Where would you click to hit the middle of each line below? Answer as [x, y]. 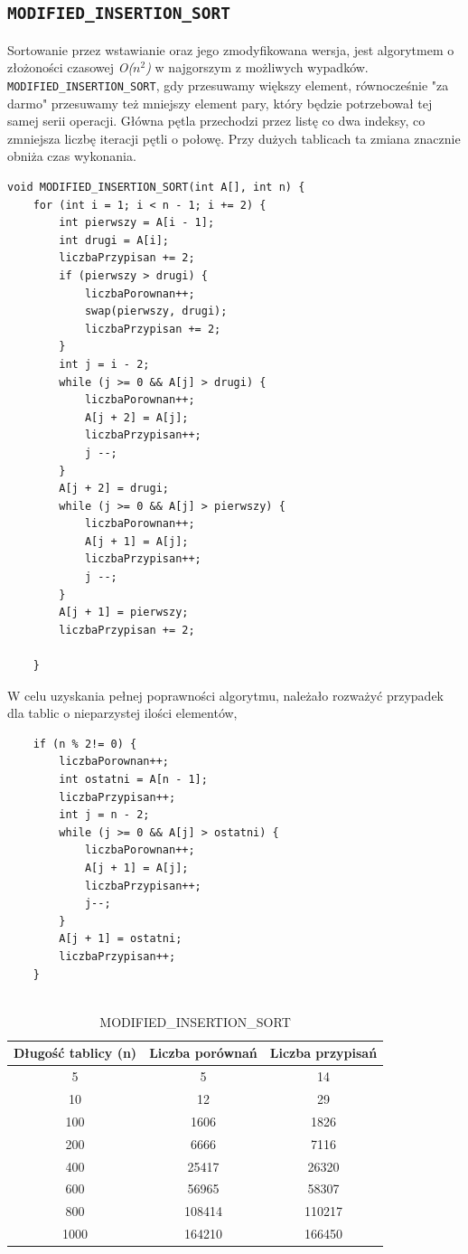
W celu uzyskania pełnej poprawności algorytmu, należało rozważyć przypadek [225, 695]
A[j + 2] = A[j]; [136, 417]
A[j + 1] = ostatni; [121, 939]
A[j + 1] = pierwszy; [124, 613]
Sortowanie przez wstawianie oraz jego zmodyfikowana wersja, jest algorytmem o [231, 49]
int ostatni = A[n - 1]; [133, 779]
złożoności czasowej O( [70, 67]
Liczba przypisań [323, 1053]
